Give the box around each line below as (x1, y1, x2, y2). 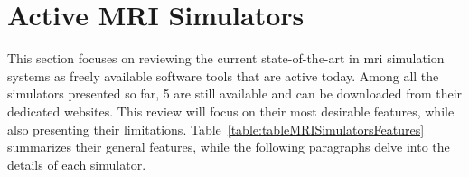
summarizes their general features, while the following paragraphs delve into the (7, 137, 450, 156)
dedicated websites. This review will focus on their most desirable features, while (7, 101, 455, 120)
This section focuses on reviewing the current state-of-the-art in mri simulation (7, 49, 445, 68)
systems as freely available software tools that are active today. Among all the (7, 66, 439, 85)
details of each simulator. (7, 154, 146, 173)
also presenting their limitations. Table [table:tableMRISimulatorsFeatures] (7, 119, 425, 138)
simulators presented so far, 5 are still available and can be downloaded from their (7, 84, 463, 103)
